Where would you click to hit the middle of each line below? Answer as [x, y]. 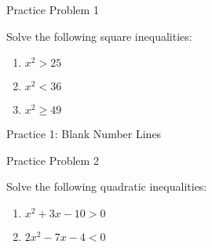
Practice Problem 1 [53, 9]
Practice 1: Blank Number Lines [84, 134]
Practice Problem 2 [53, 160]
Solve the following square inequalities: [99, 36]
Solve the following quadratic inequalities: [107, 186]
